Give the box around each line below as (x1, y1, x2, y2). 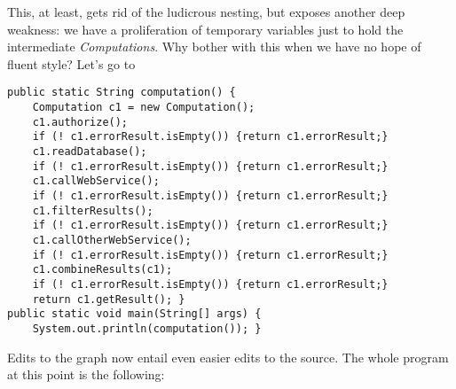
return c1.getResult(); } (32, 292, 185, 306)
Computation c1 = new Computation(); (32, 101, 256, 114)
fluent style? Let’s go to (7, 54, 136, 73)
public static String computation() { (7, 86, 236, 99)
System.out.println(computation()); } (32, 322, 262, 335)
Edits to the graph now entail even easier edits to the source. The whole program (7, 347, 449, 366)
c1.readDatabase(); (32, 145, 147, 158)
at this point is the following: (7, 365, 165, 384)
